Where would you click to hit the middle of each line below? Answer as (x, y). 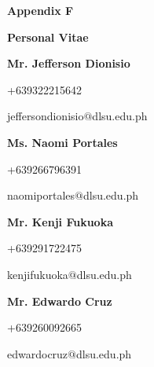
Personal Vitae (48, 37)
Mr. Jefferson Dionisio (69, 63)
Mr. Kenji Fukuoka (60, 221)
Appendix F (40, 10)
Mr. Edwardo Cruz (60, 301)
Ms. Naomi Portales (62, 142)
